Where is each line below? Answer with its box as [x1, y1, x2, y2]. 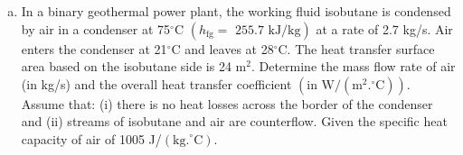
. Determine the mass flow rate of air [250, 57, 456, 76]
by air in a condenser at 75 [21, 19, 171, 38]
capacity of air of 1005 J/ [21, 129, 162, 148]
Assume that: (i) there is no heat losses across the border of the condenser [21, 94, 433, 113]
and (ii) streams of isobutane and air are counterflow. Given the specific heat [21, 112, 448, 131]
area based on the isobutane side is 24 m [21, 57, 247, 76]
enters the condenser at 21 [21, 39, 167, 58]
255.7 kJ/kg [234, 23, 301, 37]
